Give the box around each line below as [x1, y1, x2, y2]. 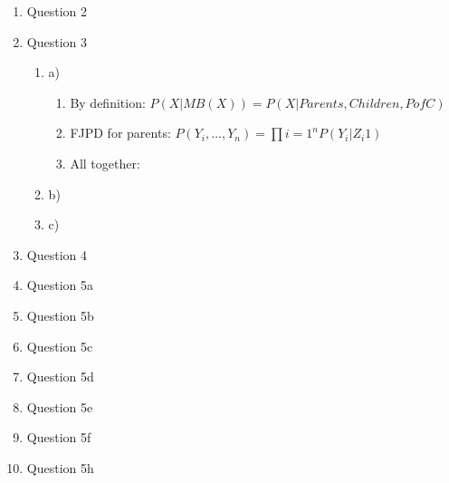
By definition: [70, 92, 146, 111]
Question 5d [26, 367, 94, 386]
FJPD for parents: [70, 123, 171, 142]
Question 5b [26, 305, 94, 324]
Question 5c [26, 336, 93, 355]
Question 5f [26, 428, 91, 447]
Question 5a [26, 275, 93, 295]
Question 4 [26, 245, 87, 264]
